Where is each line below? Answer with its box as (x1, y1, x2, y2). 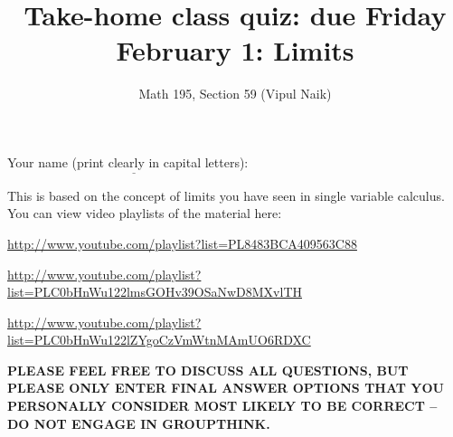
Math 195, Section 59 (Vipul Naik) (138, 84, 332, 103)
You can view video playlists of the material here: (7, 204, 282, 223)
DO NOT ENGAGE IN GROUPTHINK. (7, 413, 270, 432)
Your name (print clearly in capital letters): (7, 152, 249, 171)
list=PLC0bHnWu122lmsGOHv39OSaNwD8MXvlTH (7, 282, 303, 301)
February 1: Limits (116, 32, 354, 69)
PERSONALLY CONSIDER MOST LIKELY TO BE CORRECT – (7, 396, 438, 415)
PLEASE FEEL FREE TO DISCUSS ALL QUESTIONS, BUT (7, 360, 409, 379)
